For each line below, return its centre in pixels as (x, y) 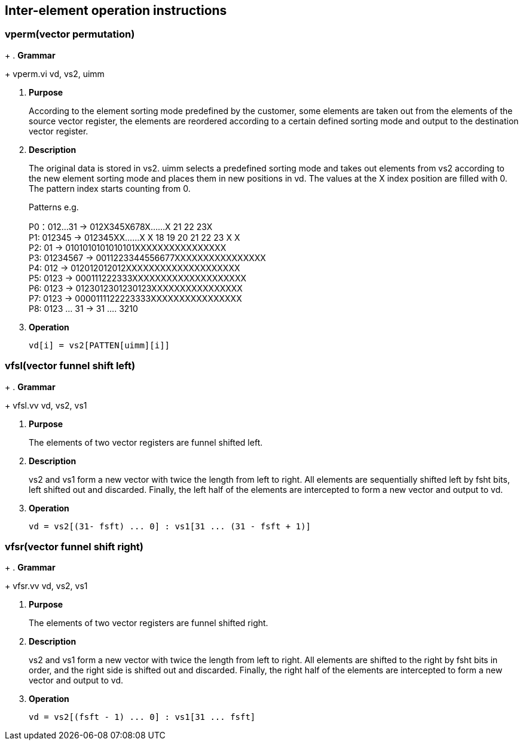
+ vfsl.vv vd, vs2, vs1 (46, 405)
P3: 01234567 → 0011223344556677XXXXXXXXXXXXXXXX (147, 257)
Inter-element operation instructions (116, 10)
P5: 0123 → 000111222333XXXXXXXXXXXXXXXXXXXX (138, 278)
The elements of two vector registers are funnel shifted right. (149, 623)
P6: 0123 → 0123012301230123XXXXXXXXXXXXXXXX (136, 288)
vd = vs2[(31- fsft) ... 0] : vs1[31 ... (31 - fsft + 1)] (170, 526)
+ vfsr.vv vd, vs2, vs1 (46, 586)
